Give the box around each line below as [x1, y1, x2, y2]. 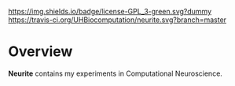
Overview [8, 43, 73, 61]
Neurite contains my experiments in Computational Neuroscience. [8, 69, 222, 78]
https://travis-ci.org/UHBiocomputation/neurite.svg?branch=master [8, 15, 226, 24]
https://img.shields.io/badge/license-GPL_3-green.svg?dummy [8, 7, 212, 16]
